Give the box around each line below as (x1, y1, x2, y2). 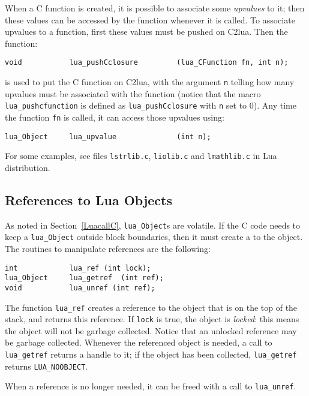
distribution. (5, 161, 50, 173)
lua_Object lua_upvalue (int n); (5, 132, 211, 141)
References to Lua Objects (5, 190, 173, 209)
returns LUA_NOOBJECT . (5, 359, 88, 372)
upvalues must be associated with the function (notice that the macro (5, 87, 261, 100)
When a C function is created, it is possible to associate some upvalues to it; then (5, 2, 305, 14)
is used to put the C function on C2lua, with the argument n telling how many (5, 76, 295, 88)
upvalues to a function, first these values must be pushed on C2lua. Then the (5, 25, 288, 38)
